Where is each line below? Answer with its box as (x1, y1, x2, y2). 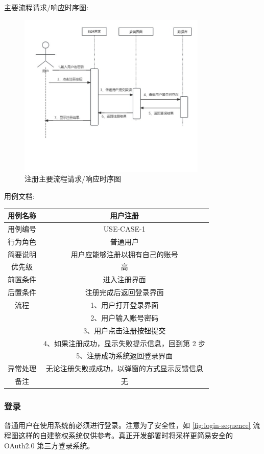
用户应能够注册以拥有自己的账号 (70, 248, 178, 259)
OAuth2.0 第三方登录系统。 (4, 440, 94, 450)
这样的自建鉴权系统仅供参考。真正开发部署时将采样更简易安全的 (18, 429, 233, 440)
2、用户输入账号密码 (90, 312, 159, 323)
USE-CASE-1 (103, 223, 146, 234)
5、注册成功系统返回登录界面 (76, 350, 173, 361)
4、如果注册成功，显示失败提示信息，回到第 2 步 (43, 337, 206, 348)
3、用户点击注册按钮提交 (83, 325, 166, 335)
